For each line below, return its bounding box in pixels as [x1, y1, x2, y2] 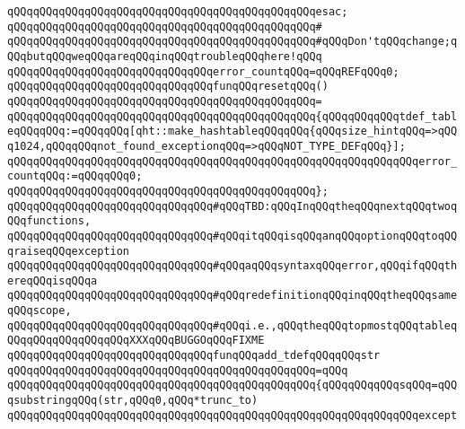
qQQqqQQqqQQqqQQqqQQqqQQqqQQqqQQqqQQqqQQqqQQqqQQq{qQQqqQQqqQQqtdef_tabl [7, 109, 458, 123]
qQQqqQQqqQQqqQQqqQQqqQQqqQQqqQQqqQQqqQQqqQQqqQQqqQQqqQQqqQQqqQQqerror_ [7, 154, 458, 168]
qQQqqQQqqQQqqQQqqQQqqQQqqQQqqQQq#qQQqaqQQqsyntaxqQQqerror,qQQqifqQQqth [7, 259, 458, 273]
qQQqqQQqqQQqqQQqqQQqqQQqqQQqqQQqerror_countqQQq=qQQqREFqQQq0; [7, 65, 399, 78]
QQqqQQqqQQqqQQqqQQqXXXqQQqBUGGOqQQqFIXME [7, 334, 265, 347]
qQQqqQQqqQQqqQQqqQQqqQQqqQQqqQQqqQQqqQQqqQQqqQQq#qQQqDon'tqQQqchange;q [7, 35, 458, 48]
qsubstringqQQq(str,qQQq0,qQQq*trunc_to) [7, 394, 259, 407]
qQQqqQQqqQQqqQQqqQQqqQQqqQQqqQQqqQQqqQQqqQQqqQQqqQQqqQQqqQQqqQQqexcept [7, 408, 458, 422]
